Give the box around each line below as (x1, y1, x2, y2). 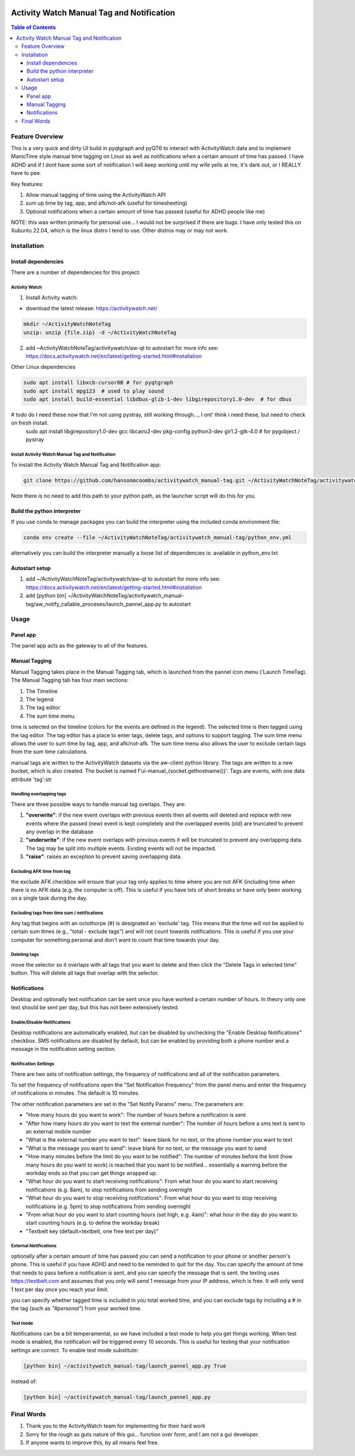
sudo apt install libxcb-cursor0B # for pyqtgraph (23, 380, 174, 386)
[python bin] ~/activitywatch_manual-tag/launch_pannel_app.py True (23, 1362, 227, 1369)
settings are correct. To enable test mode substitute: (11, 1346, 139, 1353)
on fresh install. (11, 419, 49, 426)
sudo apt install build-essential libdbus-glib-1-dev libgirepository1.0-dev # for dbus (23, 396, 292, 403)
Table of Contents (11, 24, 56, 31)
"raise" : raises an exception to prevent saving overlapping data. (25, 853, 182, 860)
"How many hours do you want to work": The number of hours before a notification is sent (25, 1111, 246, 1119)
